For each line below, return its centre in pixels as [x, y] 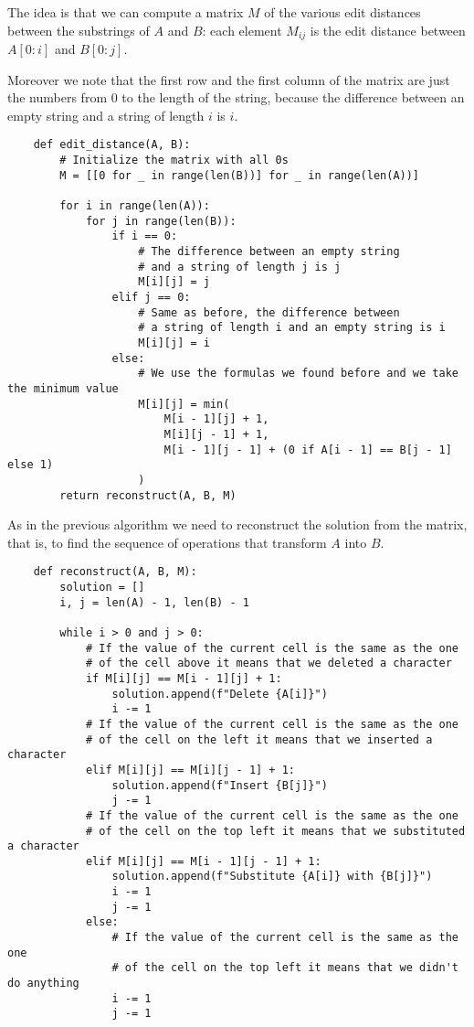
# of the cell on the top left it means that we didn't [285, 968]
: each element [242, 30]
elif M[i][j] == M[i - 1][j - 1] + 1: [203, 861]
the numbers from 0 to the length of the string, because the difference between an [236, 97]
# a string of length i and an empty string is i [292, 328]
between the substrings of [79, 30]
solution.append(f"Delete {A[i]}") [220, 694]
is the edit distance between [388, 30]
